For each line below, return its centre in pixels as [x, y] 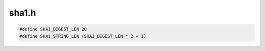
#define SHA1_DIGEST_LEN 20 [53, 29]
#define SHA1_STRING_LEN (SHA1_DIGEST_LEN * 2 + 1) [83, 36]
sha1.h [23, 13]
